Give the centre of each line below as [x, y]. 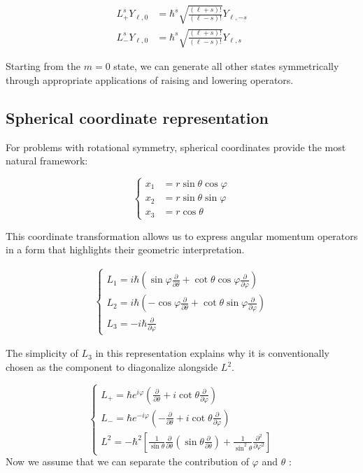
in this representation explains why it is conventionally [212, 353]
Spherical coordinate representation [137, 117]
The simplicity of [42, 353]
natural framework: [47, 161]
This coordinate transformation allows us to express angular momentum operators [182, 235]
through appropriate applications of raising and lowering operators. [150, 79]
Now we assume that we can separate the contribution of [127, 461]
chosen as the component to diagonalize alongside [112, 367]
